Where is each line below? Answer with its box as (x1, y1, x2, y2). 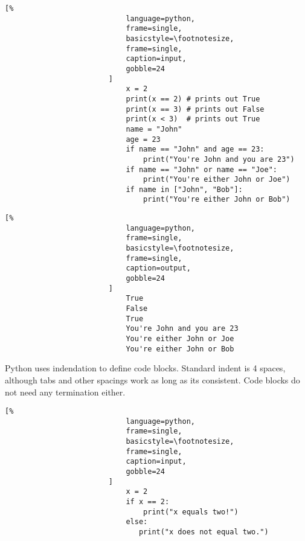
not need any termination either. (5, 385, 126, 398)
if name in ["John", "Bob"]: (126, 185, 243, 194)
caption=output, (126, 264, 191, 273)
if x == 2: (126, 498, 170, 506)
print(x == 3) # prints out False (126, 104, 265, 114)
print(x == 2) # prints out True (126, 94, 260, 103)
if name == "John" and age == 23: (126, 145, 265, 154)
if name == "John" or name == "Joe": (126, 165, 278, 174)
